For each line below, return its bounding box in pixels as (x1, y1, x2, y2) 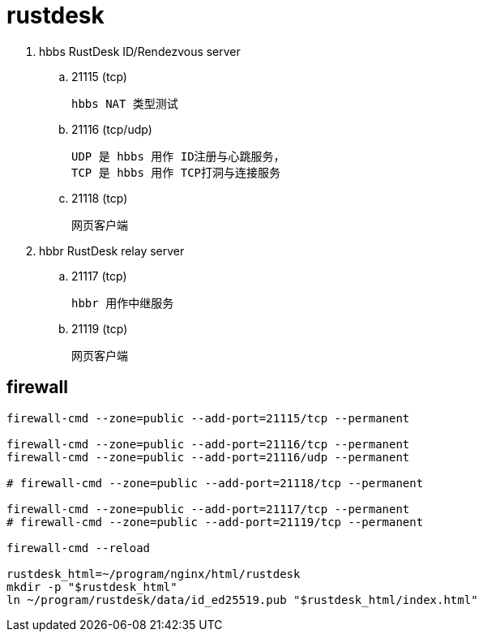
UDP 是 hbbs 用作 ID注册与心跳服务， (71, 149, 285, 163)
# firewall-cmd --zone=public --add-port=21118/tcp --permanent (6, 476, 424, 490)
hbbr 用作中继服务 (71, 296, 174, 310)
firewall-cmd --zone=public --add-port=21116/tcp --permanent (6, 437, 410, 451)
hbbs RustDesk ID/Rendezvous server (39, 44, 241, 58)
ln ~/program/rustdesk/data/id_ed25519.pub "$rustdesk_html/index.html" (6, 593, 478, 606)
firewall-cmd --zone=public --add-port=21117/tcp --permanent (6, 502, 410, 516)
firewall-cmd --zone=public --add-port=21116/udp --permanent (6, 450, 410, 464)
